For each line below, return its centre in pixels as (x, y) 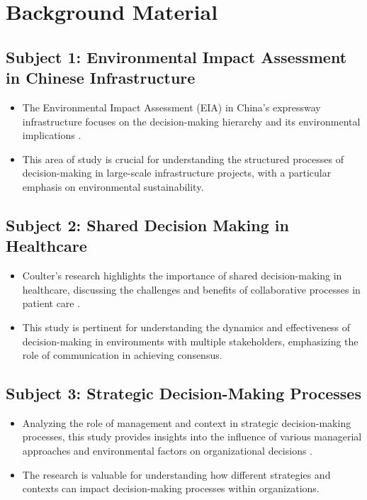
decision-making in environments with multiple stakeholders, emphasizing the (190, 341)
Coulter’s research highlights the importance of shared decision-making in (182, 276)
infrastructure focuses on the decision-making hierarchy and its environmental (191, 121)
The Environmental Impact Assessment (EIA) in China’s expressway (171, 107)
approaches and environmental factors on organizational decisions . (168, 451)
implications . (52, 135)
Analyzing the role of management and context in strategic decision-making (187, 422)
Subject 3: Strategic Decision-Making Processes (183, 393)
